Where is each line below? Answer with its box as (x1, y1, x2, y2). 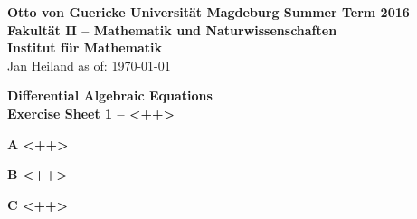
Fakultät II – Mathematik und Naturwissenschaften (7, 20, 337, 39)
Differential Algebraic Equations (7, 86, 213, 105)
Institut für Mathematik (7, 38, 162, 57)
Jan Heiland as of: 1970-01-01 (7, 55, 171, 74)
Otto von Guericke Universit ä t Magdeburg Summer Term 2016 (7, 3, 410, 21)
